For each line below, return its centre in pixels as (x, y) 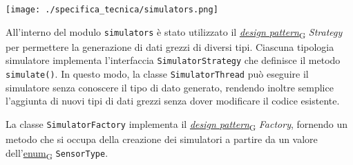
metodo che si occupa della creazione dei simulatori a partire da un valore (162, 139)
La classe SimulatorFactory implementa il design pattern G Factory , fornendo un (177, 124)
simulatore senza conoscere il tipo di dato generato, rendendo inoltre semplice (170, 87)
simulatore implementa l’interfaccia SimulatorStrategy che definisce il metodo (173, 60)
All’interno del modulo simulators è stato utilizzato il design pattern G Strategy (174, 32)
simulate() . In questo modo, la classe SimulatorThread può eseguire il (157, 74)
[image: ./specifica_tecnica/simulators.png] (112, 10)
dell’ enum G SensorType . (57, 153)
